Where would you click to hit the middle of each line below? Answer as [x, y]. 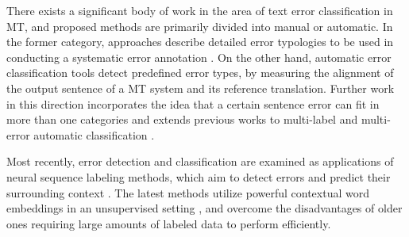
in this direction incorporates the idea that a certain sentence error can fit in [193, 103]
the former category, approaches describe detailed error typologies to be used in [200, 42]
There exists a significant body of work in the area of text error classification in [200, 10]
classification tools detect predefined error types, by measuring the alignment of [200, 73]
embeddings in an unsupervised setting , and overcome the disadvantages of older [204, 208]
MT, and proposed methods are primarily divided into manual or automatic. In [200, 26]
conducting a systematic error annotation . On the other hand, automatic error [199, 57]
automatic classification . [94, 134]
